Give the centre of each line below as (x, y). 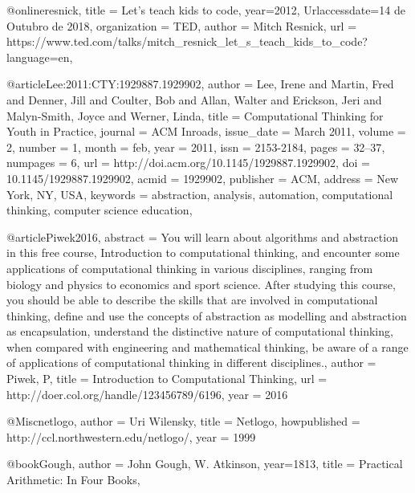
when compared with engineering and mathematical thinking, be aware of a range (207, 346)
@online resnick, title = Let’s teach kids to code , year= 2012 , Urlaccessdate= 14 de (206, 10)
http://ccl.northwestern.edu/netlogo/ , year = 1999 (131, 436)
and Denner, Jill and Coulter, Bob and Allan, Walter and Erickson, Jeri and (194, 99)
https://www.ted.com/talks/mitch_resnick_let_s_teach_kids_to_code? (187, 41)
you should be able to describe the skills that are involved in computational (192, 300)
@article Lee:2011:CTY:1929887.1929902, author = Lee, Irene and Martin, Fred (200, 84)
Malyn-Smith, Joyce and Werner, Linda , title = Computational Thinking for (195, 115)
